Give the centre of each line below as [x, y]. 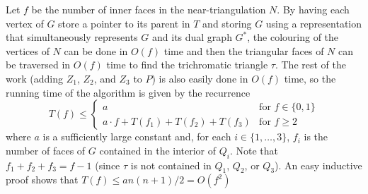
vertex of [25, 23]
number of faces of [46, 150]
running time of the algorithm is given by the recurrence [128, 92]
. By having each [313, 9]
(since [108, 165]
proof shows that [42, 180]
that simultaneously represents [72, 37]
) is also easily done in [200, 78]
